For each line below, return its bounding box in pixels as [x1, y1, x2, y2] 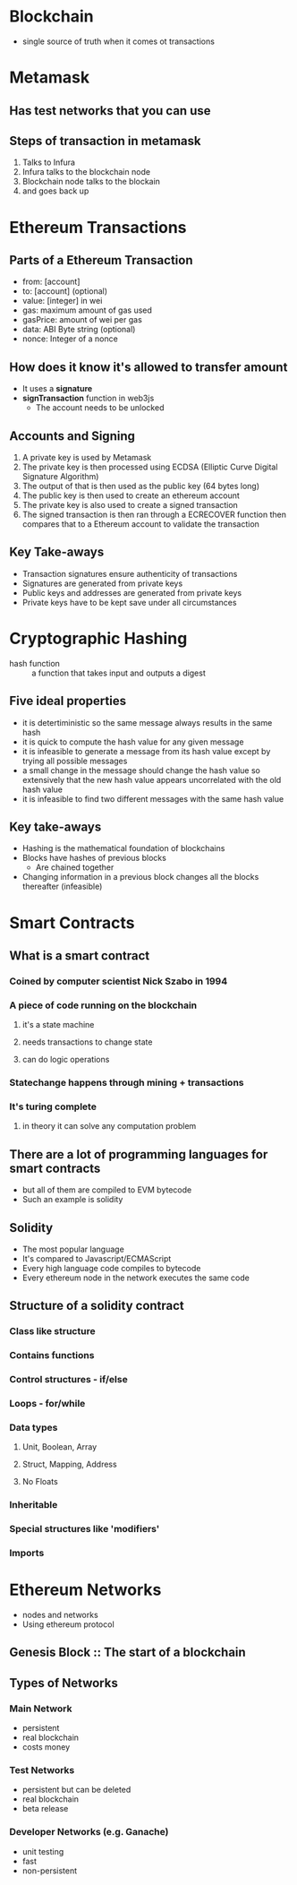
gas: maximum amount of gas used [21, 305, 152, 315]
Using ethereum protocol [21, 1619, 115, 1630]
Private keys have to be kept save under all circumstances [21, 597, 237, 607]
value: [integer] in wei [21, 296, 103, 306]
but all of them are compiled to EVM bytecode [21, 1184, 192, 1195]
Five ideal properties [9, 693, 127, 709]
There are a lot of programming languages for [9, 1147, 268, 1162]
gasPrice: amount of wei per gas [21, 314, 143, 325]
